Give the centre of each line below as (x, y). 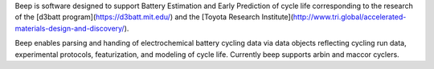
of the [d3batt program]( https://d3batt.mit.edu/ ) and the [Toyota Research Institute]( (154, 17)
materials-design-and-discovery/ (70, 28)
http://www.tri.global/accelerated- (350, 17)
